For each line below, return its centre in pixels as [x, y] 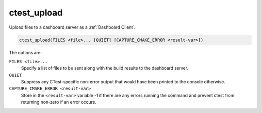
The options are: [25, 52]
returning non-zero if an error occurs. [59, 102]
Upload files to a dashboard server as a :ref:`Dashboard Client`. [72, 27]
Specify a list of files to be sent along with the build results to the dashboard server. [105, 68]
